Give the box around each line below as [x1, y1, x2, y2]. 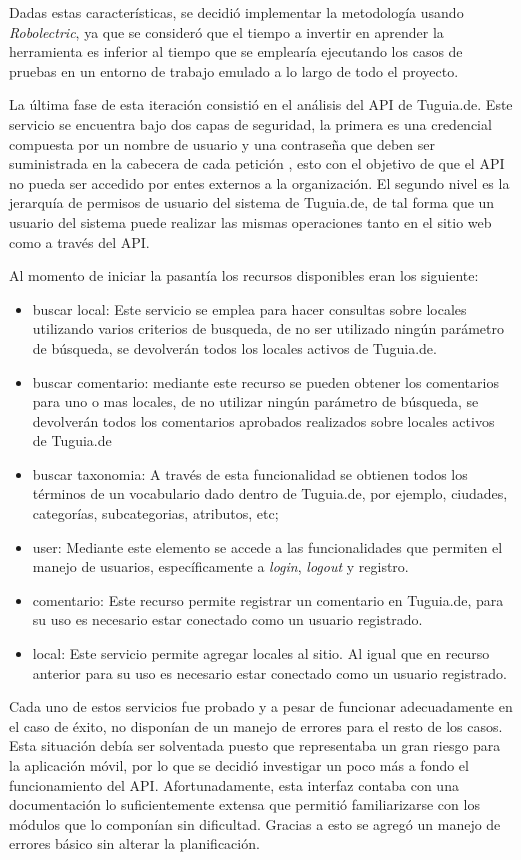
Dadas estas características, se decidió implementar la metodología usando [9, 2, 464, 22]
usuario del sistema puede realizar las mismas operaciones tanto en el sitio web [9, 211, 492, 232]
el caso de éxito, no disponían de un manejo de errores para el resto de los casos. [9, 715, 503, 736]
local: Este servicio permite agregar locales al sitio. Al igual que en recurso [32, 643, 490, 664]
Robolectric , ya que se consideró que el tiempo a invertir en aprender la [9, 21, 444, 42]
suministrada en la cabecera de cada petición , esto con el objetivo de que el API [9, 153, 505, 174]
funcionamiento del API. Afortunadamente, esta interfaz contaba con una [9, 774, 459, 795]
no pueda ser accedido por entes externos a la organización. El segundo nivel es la [9, 172, 510, 193]
